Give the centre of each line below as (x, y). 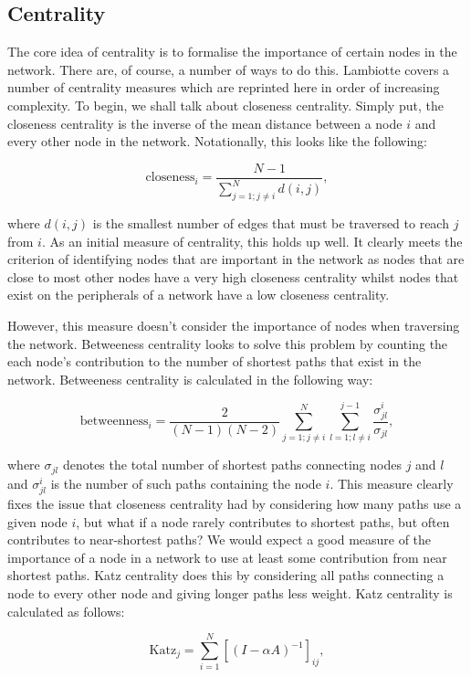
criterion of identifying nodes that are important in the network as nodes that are (236, 259)
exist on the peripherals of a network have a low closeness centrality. (199, 295)
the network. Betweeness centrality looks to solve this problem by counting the (228, 343)
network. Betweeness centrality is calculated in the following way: (190, 379)
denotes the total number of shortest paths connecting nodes (232, 465)
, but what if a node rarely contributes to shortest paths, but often (263, 521)
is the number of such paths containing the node (186, 483)
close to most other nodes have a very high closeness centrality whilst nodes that (233, 276)
